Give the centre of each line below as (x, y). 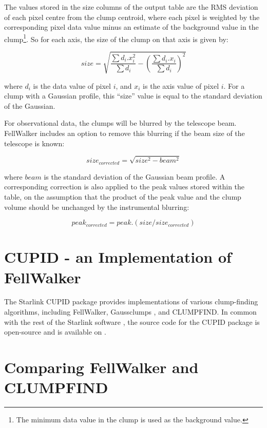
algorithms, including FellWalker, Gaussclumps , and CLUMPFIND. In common (130, 312)
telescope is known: (34, 143)
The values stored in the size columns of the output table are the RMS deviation (131, 7)
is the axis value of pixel (181, 85)
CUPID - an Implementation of (118, 257)
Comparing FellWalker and (101, 367)
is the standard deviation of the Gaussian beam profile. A (135, 176)
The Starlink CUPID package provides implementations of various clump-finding (131, 301)
